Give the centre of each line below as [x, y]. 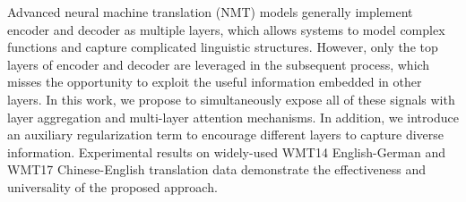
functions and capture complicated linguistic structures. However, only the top [223, 47]
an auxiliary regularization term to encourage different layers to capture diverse [226, 135]
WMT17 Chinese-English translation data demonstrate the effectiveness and [216, 169]
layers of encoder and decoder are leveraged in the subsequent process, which [219, 64]
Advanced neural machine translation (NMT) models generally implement [210, 12]
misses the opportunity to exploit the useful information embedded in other [215, 82]
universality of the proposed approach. [112, 186]
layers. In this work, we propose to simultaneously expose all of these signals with [231, 99]
